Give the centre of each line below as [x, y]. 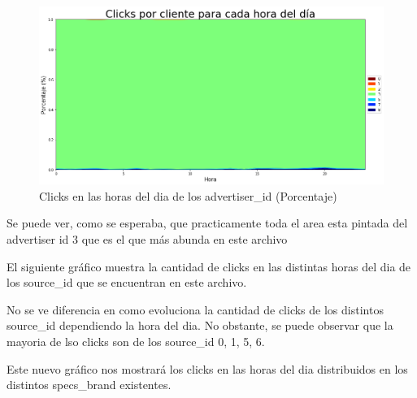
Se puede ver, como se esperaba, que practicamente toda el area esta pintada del [207, 223]
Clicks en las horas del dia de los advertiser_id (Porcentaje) [188, 195]
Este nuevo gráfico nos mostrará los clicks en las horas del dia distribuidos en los [207, 368]
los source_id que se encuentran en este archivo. [127, 282]
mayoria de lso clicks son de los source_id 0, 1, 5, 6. [136, 341]
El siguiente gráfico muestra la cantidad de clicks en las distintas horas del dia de [209, 266]
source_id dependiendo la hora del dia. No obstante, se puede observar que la [200, 325]
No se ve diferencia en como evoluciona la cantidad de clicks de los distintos [195, 309]
